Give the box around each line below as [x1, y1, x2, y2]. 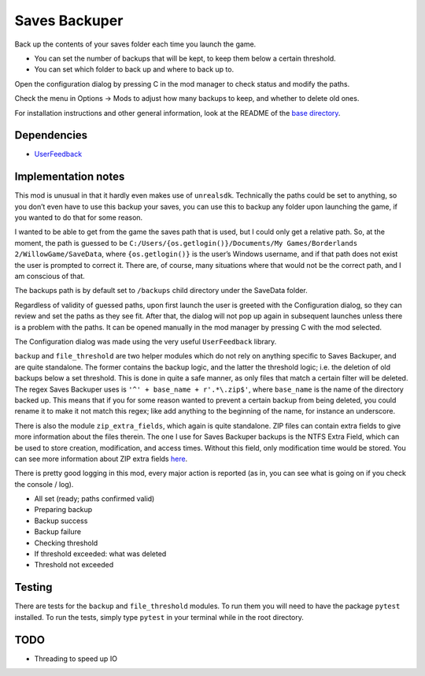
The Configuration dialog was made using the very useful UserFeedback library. [14, 337, 277, 346]
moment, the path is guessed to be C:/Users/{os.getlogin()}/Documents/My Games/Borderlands [14, 238, 358, 247]
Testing [14, 581, 53, 594]
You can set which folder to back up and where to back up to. [34, 65, 235, 74]
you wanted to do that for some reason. [14, 213, 143, 222]
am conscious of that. [14, 272, 86, 281]
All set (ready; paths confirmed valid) [34, 494, 155, 503]
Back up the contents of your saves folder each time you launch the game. [14, 39, 257, 49]
